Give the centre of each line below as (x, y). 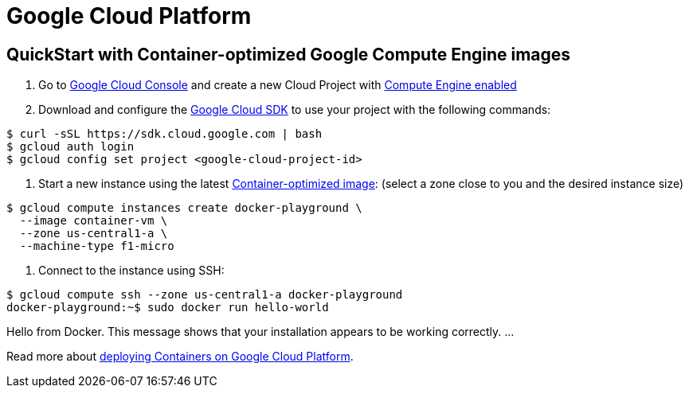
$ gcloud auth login (70, 147)
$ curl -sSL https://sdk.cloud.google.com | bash (164, 134)
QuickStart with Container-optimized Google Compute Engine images (289, 54)
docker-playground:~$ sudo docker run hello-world (168, 308)
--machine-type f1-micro (97, 246)
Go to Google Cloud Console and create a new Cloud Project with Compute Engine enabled (278, 85)
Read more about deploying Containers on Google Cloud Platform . (180, 357)
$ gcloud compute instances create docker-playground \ (184, 208)
